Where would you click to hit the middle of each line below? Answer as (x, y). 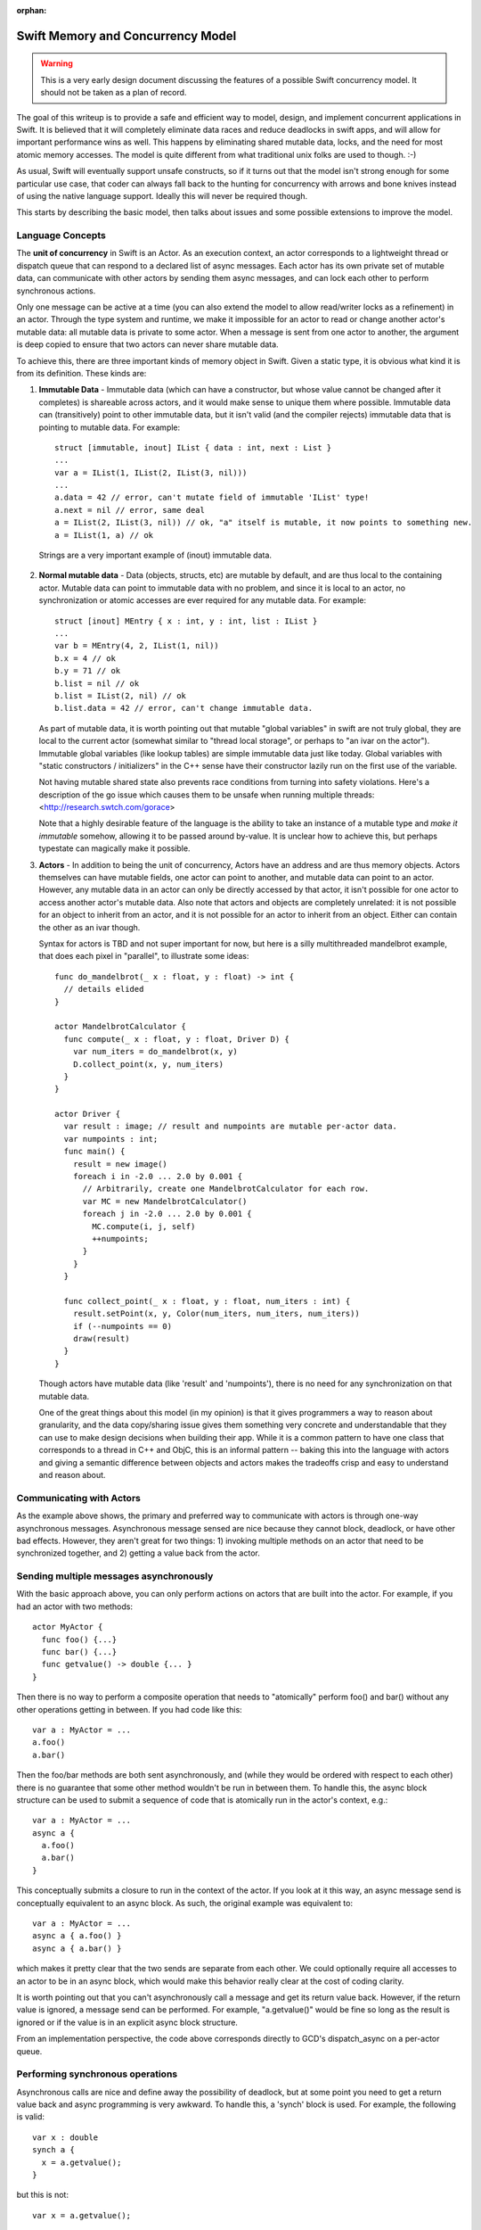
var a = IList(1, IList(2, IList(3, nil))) (151, 472)
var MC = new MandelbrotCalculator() (165, 1201)
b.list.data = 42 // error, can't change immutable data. (184, 708)
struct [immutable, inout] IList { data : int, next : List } (193, 447)
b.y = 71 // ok (88, 671)
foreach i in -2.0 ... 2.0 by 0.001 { (158, 1177)
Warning (57, 63)
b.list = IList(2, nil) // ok (121, 695)
